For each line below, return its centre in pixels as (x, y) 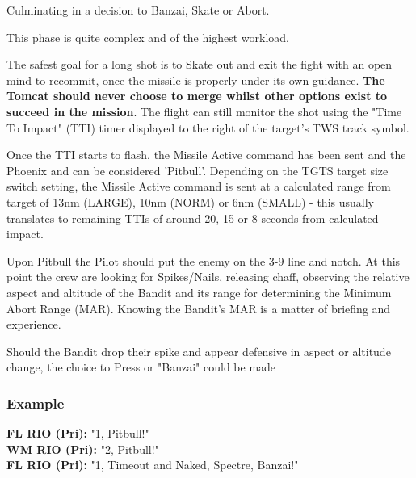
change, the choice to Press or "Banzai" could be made (141, 367)
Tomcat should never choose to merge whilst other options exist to (197, 96)
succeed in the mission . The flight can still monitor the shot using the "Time (204, 111)
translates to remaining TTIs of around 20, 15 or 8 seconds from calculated (193, 218)
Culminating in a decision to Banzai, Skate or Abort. (138, 10)
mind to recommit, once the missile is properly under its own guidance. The (196, 80)
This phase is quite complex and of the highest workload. (148, 37)
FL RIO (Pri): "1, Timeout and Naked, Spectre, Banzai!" (153, 465)
